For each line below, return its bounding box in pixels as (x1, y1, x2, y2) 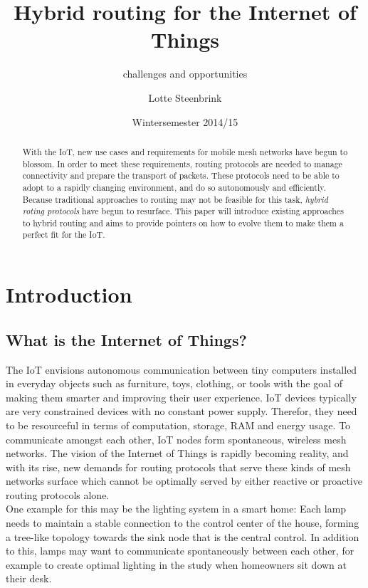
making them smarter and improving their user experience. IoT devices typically (6, 389, 357, 404)
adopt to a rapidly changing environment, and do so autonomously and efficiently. (22, 181, 326, 193)
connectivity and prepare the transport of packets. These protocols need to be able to (22, 169, 340, 182)
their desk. (6, 571, 52, 586)
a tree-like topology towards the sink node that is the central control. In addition (6, 529, 359, 544)
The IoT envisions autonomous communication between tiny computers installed (6, 362, 357, 377)
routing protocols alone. (6, 487, 110, 502)
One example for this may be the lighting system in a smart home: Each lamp (6, 501, 347, 516)
